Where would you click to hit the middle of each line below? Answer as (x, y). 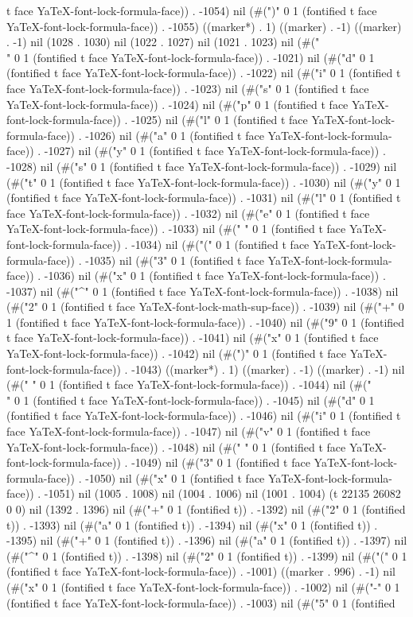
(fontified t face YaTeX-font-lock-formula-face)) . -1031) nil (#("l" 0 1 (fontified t (204, 198)
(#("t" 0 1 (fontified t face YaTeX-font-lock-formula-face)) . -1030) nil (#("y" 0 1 (204, 182)
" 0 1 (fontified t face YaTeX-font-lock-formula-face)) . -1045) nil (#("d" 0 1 (191, 400)
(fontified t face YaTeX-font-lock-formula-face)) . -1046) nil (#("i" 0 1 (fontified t (204, 415)
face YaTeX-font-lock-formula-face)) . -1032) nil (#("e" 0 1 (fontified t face (188, 213)
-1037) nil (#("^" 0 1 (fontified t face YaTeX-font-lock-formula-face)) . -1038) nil (203, 291)
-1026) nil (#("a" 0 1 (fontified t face (175, 135)
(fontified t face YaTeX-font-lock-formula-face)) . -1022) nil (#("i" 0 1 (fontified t (204, 73)
